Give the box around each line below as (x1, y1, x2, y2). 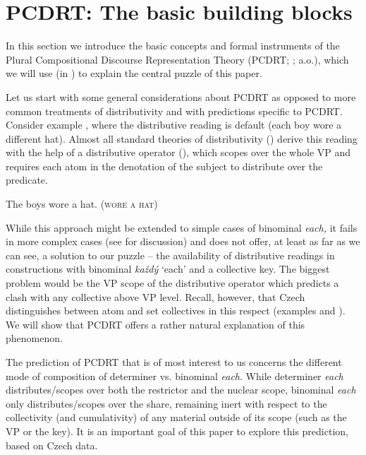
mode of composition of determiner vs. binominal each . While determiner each (6, 368, 343, 383)
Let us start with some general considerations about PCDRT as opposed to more (6, 89, 356, 104)
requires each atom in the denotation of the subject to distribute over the (6, 158, 323, 173)
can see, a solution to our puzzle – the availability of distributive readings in (6, 247, 335, 262)
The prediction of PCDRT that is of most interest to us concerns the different (6, 355, 342, 369)
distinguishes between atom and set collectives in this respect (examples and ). (6, 303, 346, 318)
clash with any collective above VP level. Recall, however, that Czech (6, 289, 305, 304)
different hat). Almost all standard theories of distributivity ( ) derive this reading (6, 131, 358, 146)
